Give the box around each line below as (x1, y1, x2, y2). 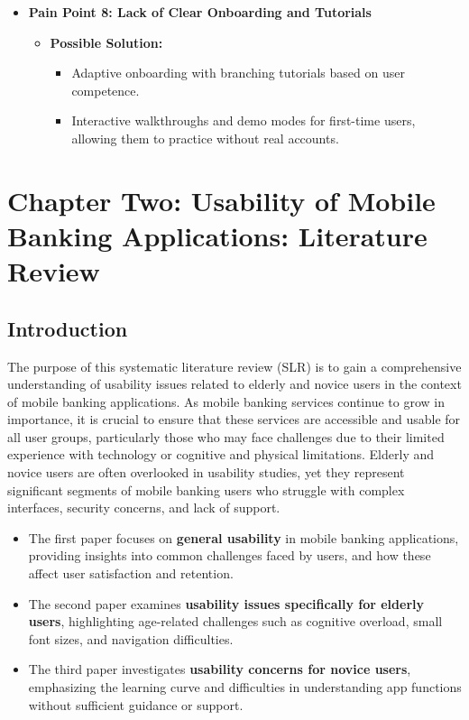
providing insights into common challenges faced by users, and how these (28, 546, 431, 565)
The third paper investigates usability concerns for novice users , (28, 660, 411, 678)
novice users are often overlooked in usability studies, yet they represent (7, 463, 405, 482)
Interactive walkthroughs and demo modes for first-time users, (71, 111, 416, 130)
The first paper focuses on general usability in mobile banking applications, (28, 528, 459, 547)
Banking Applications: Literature (7, 217, 428, 254)
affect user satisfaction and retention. (28, 564, 234, 583)
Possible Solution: (50, 32, 163, 51)
